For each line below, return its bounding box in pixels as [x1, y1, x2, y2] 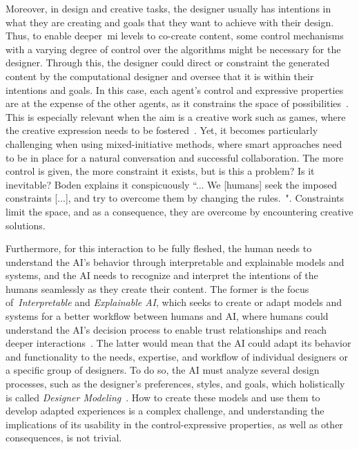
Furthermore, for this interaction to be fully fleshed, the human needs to [6, 241, 312, 256]
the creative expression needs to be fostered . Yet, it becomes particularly [6, 123, 318, 137]
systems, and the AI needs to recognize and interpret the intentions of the [6, 268, 318, 283]
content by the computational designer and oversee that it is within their [6, 68, 314, 83]
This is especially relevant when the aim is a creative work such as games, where [6, 109, 346, 124]
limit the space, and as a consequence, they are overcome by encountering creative [6, 204, 353, 218]
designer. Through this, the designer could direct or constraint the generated [6, 55, 330, 70]
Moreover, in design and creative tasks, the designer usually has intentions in [6, 1, 331, 15]
